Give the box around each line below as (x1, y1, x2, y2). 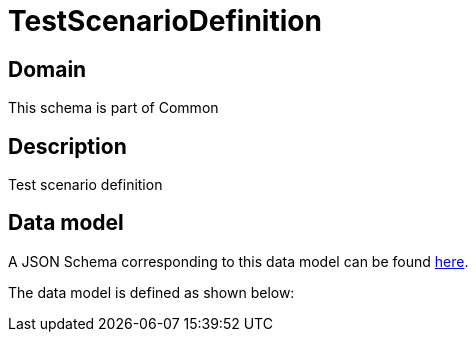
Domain (8, 56, 87, 82)
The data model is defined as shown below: (8, 283, 295, 301)
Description (8, 133, 127, 159)
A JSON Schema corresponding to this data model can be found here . (8, 252, 469, 270)
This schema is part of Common (8, 99, 219, 117)
